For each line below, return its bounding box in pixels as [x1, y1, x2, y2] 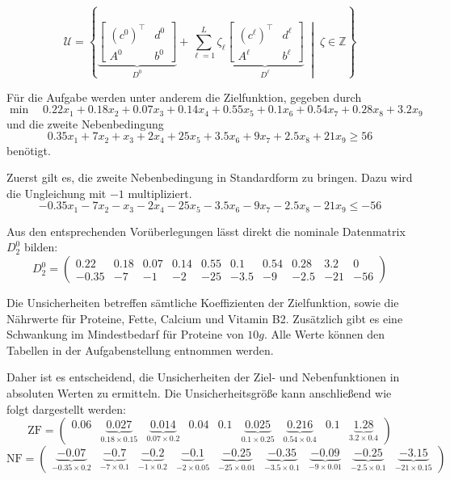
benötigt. [6, 141, 51, 158]
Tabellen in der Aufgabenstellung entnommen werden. [6, 341, 274, 358]
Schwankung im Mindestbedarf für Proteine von [6, 326, 244, 343]
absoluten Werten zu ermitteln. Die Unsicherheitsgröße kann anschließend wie [6, 385, 392, 402]
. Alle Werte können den [264, 326, 385, 343]
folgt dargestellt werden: [6, 400, 126, 417]
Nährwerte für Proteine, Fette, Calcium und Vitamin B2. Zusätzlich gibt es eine [6, 309, 403, 326]
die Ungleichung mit [6, 184, 107, 201]
